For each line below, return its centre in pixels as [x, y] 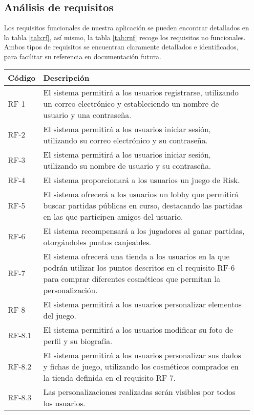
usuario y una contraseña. [87, 115]
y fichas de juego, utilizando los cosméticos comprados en [141, 366]
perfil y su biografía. [78, 341]
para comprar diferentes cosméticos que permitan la [132, 278]
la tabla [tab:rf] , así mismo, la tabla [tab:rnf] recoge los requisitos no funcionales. [125, 37]
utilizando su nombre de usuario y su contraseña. [127, 165]
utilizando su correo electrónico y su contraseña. [126, 140]
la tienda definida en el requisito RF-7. [109, 377]
